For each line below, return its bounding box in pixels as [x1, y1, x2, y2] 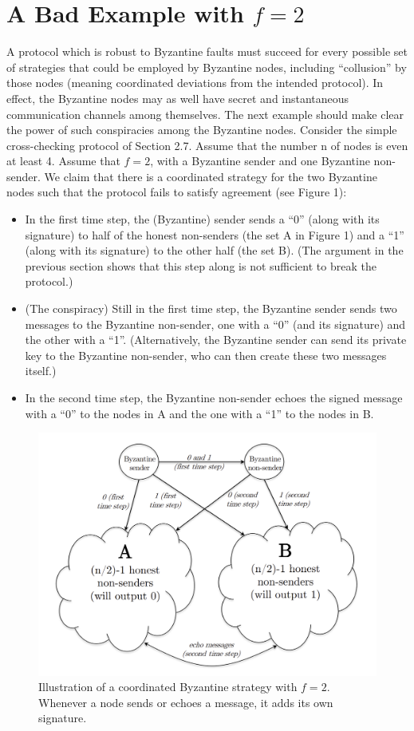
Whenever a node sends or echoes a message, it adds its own [38, 693, 333, 710]
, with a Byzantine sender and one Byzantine [150, 152, 370, 169]
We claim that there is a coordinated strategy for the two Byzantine [44, 168, 377, 184]
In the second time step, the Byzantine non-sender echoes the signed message [25, 389, 403, 405]
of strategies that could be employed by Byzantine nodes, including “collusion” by [6, 58, 407, 75]
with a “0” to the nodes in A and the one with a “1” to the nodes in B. [25, 405, 374, 421]
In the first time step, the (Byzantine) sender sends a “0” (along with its [25, 211, 380, 227]
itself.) [25, 362, 57, 379]
